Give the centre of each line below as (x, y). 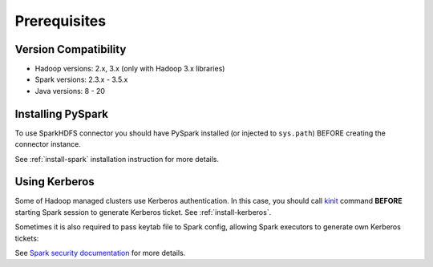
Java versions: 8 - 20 (70, 91)
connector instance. (48, 144)
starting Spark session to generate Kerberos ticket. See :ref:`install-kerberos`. (143, 212)
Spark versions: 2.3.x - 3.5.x (81, 79)
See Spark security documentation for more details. (100, 253)
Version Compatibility (71, 49)
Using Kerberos (55, 182)
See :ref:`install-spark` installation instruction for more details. (117, 159)
